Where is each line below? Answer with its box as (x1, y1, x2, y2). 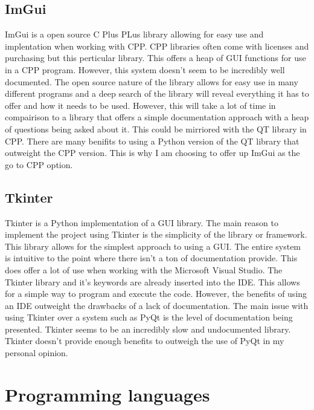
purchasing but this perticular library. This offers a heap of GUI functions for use (5, 51, 306, 64)
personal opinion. (5, 347, 68, 359)
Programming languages (5, 382, 210, 406)
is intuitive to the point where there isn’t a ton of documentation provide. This (5, 252, 298, 264)
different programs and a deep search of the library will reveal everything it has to (5, 87, 309, 100)
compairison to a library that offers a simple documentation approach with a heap (5, 111, 309, 123)
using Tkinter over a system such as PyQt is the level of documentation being (5, 311, 293, 324)
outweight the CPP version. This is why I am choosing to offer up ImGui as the (5, 146, 300, 159)
